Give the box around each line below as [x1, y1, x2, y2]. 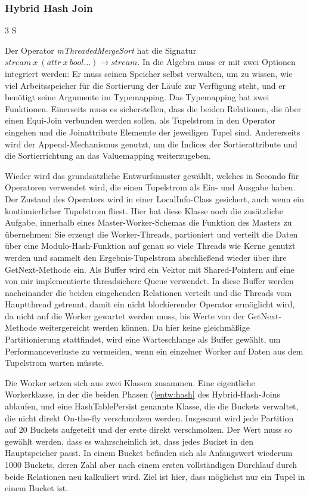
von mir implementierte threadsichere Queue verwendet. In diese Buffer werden [5, 275, 294, 287]
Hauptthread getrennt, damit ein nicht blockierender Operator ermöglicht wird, [5, 298, 295, 310]
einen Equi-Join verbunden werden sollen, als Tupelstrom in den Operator [5, 114, 275, 127]
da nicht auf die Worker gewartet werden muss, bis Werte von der [5, 309, 245, 322]
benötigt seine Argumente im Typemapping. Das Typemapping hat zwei [5, 91, 269, 103]
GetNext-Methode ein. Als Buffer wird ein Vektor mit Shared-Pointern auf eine [5, 263, 294, 275]
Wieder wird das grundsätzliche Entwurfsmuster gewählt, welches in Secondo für [5, 169, 299, 181]
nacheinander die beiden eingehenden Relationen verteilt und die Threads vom [5, 286, 292, 298]
